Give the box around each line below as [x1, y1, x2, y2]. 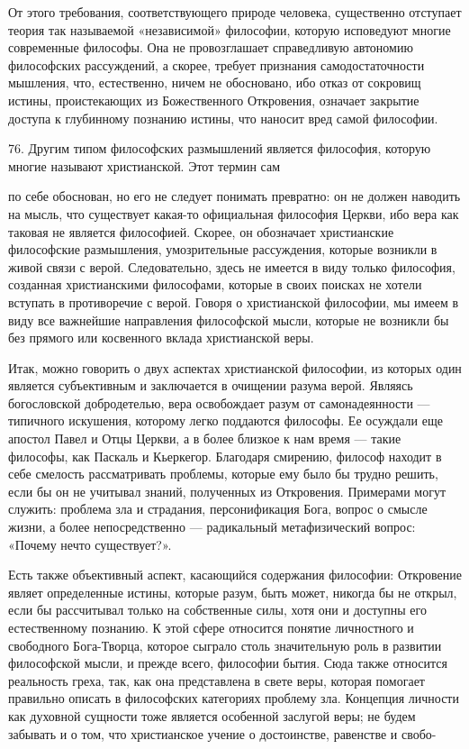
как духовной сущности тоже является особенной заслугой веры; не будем [8, 706, 416, 725]
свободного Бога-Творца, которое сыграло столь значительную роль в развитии [8, 635, 442, 654]
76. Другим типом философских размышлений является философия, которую [8, 139, 431, 158]
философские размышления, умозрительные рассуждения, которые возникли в [8, 240, 437, 259]
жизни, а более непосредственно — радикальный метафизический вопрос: [8, 517, 416, 536]
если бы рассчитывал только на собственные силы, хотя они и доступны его [8, 600, 427, 619]
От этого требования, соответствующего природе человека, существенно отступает [8, 3, 462, 21]
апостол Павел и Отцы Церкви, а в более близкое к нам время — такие [8, 429, 401, 448]
